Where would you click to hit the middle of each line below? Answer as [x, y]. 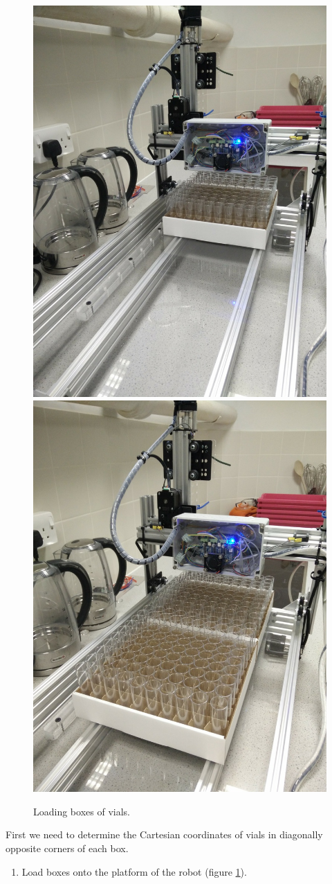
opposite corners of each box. [67, 848]
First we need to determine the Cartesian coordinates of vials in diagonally [164, 834]
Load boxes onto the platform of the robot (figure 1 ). [134, 871]
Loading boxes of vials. [82, 811]
